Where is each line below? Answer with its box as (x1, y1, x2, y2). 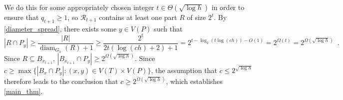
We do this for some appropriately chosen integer (4, 2, 154, 12)
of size (187, 12, 206, 22)
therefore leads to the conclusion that (4, 76, 118, 86)
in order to (211, 2, 245, 12)
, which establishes (166, 76, 223, 86)
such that (154, 23, 183, 33)
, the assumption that (151, 64, 217, 75)
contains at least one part (99, 12, 177, 22)
